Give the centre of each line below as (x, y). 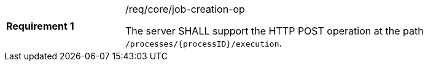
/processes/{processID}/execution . (204, 43)
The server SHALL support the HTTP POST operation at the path (274, 31)
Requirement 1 (40, 26)
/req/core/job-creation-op (185, 9)
